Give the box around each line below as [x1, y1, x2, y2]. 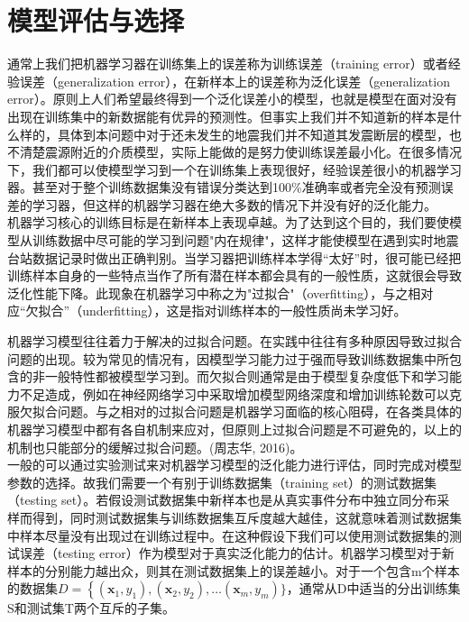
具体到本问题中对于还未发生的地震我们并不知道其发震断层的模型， [57, 124, 449, 143]
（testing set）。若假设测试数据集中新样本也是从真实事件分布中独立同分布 [7, 490, 437, 509]
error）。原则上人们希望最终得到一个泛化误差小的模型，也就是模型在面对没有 [7, 89, 457, 108]
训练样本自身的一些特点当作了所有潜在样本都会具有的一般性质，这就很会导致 [7, 266, 462, 285]
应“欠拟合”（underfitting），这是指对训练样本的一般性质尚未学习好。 [7, 301, 407, 320]
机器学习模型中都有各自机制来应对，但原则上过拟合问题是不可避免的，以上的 [7, 420, 462, 438]
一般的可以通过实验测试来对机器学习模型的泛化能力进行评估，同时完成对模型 [7, 455, 462, 474]
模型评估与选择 [7, 2, 185, 39]
